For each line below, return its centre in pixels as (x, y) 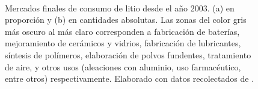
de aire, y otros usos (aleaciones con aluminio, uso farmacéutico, (123, 66)
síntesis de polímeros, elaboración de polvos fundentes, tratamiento (128, 54)
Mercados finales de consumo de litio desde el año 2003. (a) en (120, 8)
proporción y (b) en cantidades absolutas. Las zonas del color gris (126, 20)
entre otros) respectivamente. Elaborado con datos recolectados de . (130, 78)
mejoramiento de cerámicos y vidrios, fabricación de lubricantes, (123, 43)
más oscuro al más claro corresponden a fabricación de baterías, (122, 31)
